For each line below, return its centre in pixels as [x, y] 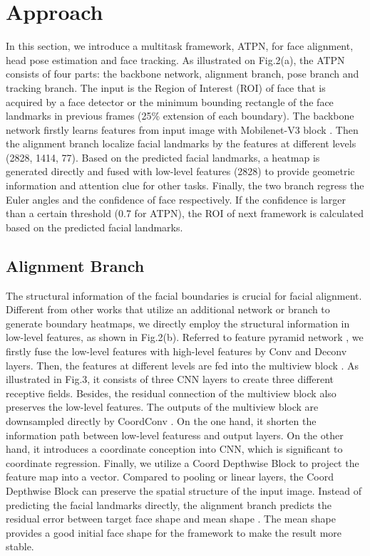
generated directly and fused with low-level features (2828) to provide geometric [180, 171]
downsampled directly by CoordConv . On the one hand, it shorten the [161, 420]
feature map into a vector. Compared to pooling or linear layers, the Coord [170, 477]
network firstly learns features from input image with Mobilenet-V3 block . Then [182, 129]
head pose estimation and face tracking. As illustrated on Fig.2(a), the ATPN [175, 59]
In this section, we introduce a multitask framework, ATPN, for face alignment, [180, 46]
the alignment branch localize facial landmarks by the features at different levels [181, 143]
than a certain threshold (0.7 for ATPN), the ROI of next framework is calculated [185, 213]
